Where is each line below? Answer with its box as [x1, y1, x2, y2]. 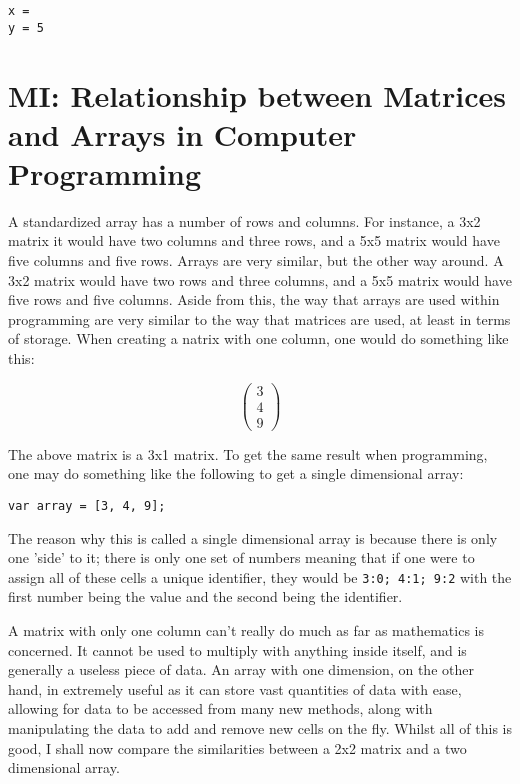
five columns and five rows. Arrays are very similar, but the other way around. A [8, 250, 504, 270]
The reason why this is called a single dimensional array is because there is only [8, 527, 498, 548]
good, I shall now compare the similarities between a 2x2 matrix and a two [8, 737, 467, 758]
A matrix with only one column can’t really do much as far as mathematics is [8, 620, 484, 640]
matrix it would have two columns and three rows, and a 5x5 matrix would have [8, 230, 500, 251]
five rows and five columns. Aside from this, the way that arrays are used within [8, 289, 500, 310]
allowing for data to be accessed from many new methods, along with [8, 698, 433, 719]
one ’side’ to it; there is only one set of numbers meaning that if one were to [8, 547, 475, 568]
